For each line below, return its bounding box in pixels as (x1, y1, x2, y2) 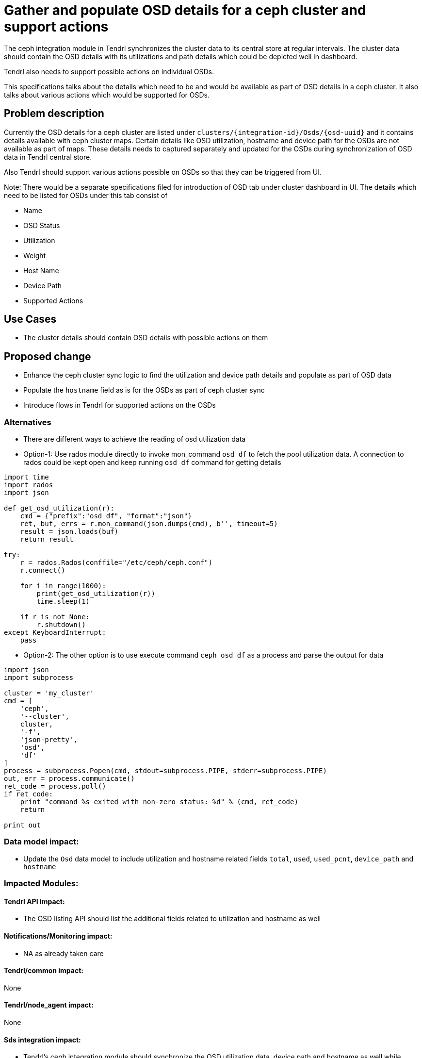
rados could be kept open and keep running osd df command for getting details (23, 458, 281, 467)
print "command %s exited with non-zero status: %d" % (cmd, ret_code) (20, 798, 298, 806)
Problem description (4, 107, 104, 120)
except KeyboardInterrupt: (4, 628, 106, 637)
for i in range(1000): (20, 582, 106, 590)
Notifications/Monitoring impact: (4, 931, 113, 940)
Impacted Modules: (4, 878, 79, 889)
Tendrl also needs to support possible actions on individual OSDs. (4, 67, 214, 76)
